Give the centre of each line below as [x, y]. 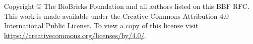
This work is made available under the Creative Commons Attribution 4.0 [117, 16]
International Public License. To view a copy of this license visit [101, 25]
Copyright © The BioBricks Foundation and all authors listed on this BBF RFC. [127, 6]
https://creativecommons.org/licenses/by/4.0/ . [75, 35]
